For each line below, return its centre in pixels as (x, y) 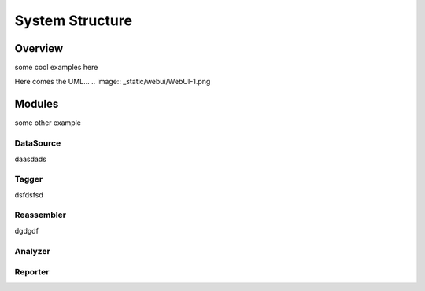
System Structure (74, 20)
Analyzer (32, 251)
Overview (39, 48)
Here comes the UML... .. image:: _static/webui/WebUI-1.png (113, 82)
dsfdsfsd (29, 195)
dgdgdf (27, 230)
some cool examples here (56, 68)
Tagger (29, 179)
